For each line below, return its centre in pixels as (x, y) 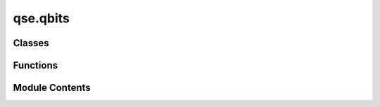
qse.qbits (41, 18)
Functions (36, 65)
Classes (31, 43)
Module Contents (52, 88)
